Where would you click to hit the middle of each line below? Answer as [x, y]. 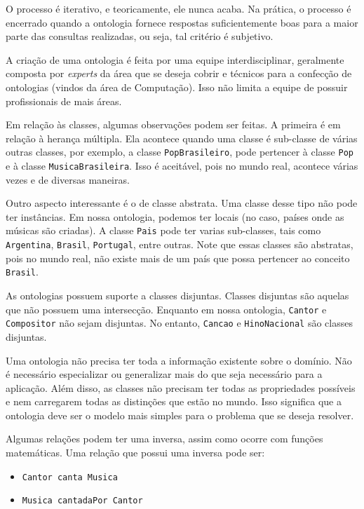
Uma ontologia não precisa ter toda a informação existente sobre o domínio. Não [179, 360]
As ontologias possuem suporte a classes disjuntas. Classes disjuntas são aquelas [177, 295]
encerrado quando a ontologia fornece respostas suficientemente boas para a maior [182, 22]
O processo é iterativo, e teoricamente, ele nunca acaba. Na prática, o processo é [178, 8]
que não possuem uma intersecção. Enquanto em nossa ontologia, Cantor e [166, 309]
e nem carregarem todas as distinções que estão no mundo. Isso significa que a [174, 401]
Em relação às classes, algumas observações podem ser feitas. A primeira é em [173, 124]
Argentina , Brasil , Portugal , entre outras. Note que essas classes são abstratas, [180, 244]
